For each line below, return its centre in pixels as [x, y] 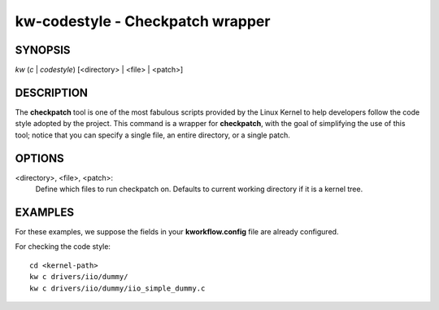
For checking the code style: [63, 247]
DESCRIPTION [52, 92]
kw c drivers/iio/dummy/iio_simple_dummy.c [117, 288]
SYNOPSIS [43, 50]
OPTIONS [39, 158]
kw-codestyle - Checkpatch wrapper [143, 21]
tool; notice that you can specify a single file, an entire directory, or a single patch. [152, 135]
